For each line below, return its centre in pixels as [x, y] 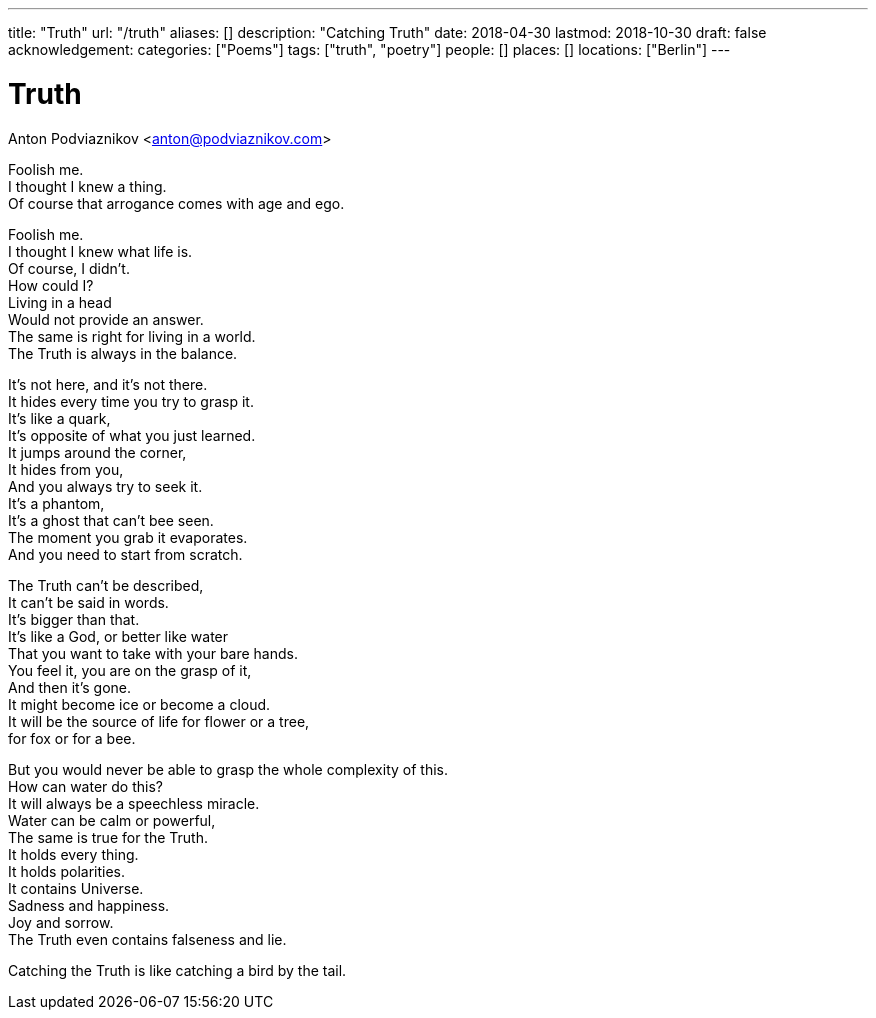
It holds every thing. [73, 854]
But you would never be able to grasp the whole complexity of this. [228, 769]
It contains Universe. [76, 888]
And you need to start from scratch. [125, 554]
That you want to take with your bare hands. [153, 653]
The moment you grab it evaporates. [128, 537]
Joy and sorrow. [61, 922]
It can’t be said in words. [88, 602]
